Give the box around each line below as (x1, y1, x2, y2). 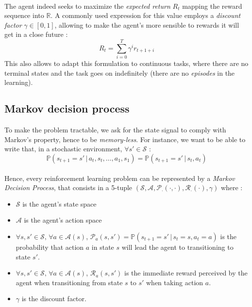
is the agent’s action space (24, 215, 102, 225)
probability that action (16, 242, 84, 252)
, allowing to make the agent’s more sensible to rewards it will (54, 19, 239, 30)
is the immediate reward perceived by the (124, 268, 248, 278)
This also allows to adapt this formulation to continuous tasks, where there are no (4, 58, 249, 68)
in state (91, 242, 114, 252)
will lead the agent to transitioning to (121, 242, 234, 252)
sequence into (4, 10, 44, 20)
